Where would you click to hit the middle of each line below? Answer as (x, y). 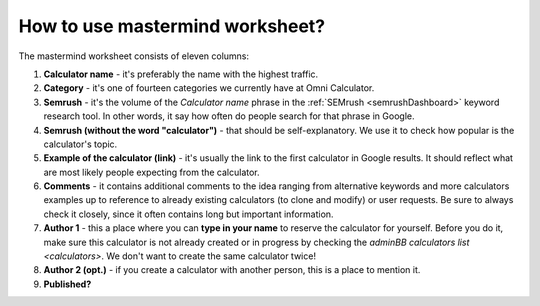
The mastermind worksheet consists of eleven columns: (134, 56)
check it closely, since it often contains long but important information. (188, 214)
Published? (67, 284)
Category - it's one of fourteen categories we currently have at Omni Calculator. (209, 88)
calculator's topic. (80, 144)
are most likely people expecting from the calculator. (151, 172)
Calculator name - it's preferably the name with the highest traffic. (181, 74)
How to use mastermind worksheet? (172, 26)
